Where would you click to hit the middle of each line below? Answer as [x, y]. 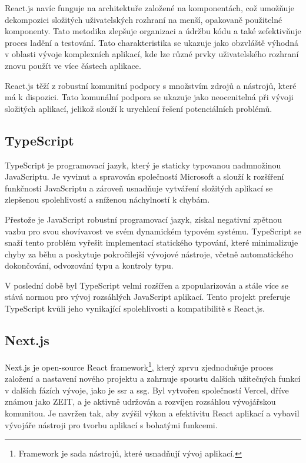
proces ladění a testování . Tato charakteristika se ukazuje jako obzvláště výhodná [152, 42]
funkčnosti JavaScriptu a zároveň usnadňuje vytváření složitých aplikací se [139, 188]
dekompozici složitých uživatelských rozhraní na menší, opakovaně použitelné [144, 19]
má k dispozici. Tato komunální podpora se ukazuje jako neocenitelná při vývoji [149, 97]
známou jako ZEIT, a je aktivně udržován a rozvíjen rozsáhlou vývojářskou [140, 401]
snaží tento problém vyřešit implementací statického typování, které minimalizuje [152, 242]
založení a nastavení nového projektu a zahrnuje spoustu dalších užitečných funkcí [153, 378]
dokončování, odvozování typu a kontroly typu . [89, 265]
